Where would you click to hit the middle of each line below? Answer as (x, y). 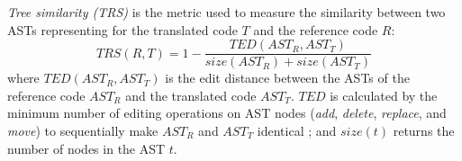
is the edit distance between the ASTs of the (287, 78)
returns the (424, 131)
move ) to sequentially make (83, 131)
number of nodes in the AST (86, 148)
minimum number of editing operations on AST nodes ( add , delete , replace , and (227, 113)
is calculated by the (384, 95)
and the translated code (191, 95)
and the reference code (316, 29)
